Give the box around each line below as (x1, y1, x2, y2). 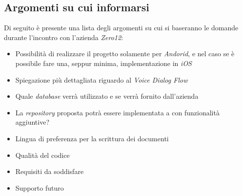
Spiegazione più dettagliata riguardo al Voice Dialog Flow (15, 74, 188, 85)
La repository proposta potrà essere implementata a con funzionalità (15, 107, 220, 117)
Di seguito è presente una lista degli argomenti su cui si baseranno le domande (4, 22, 239, 33)
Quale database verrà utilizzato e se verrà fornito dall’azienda (15, 91, 199, 101)
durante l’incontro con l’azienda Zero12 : (4, 32, 123, 42)
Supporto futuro (15, 182, 64, 193)
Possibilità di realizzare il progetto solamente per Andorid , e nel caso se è (15, 48, 235, 59)
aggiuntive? (15, 117, 50, 127)
